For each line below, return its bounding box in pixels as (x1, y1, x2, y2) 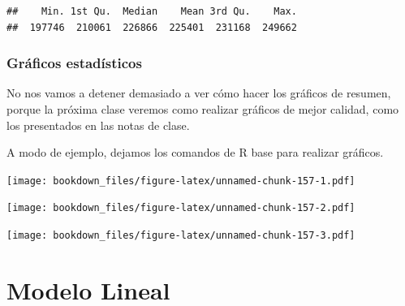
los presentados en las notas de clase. (6, 116, 190, 133)
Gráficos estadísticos (6, 53, 142, 73)
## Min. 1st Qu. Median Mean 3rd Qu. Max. (6, 6, 297, 17)
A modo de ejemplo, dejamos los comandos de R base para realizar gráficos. (6, 144, 384, 161)
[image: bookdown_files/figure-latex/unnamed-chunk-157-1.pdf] (6, 175, 355, 187)
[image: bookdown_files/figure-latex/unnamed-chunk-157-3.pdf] (6, 230, 355, 242)
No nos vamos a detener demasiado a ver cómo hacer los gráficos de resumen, (6, 84, 391, 101)
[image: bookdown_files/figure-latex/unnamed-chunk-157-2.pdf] (6, 202, 355, 214)
